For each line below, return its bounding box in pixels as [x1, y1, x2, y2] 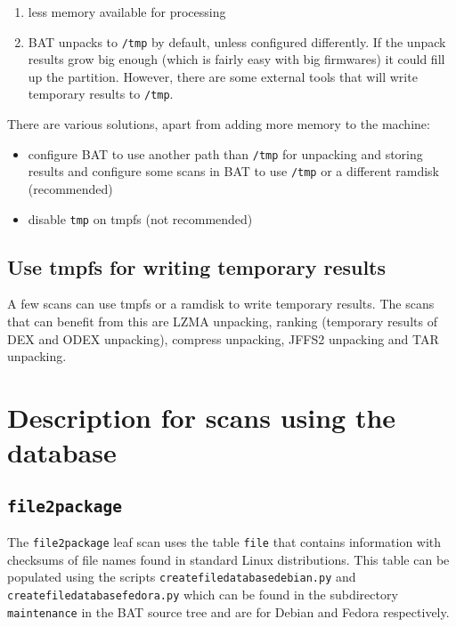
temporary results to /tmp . [28, 84, 174, 103]
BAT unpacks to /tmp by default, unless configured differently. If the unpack [28, 32, 446, 51]
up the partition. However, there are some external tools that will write [28, 67, 418, 85]
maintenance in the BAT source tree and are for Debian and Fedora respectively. [7, 602, 450, 621]
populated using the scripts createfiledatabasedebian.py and [7, 567, 356, 586]
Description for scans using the [7, 399, 396, 436]
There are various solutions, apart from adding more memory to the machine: [7, 115, 430, 133]
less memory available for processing [28, 3, 226, 20]
